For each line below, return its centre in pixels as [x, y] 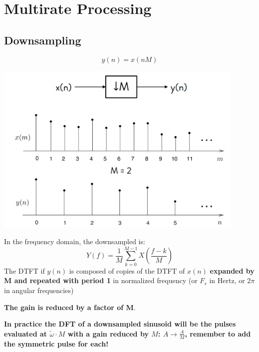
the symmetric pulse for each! [56, 343]
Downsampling [43, 40]
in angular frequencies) [39, 290]
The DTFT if [24, 270]
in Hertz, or [227, 280]
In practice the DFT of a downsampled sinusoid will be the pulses [120, 324]
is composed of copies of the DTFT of [127, 270]
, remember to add [218, 333]
